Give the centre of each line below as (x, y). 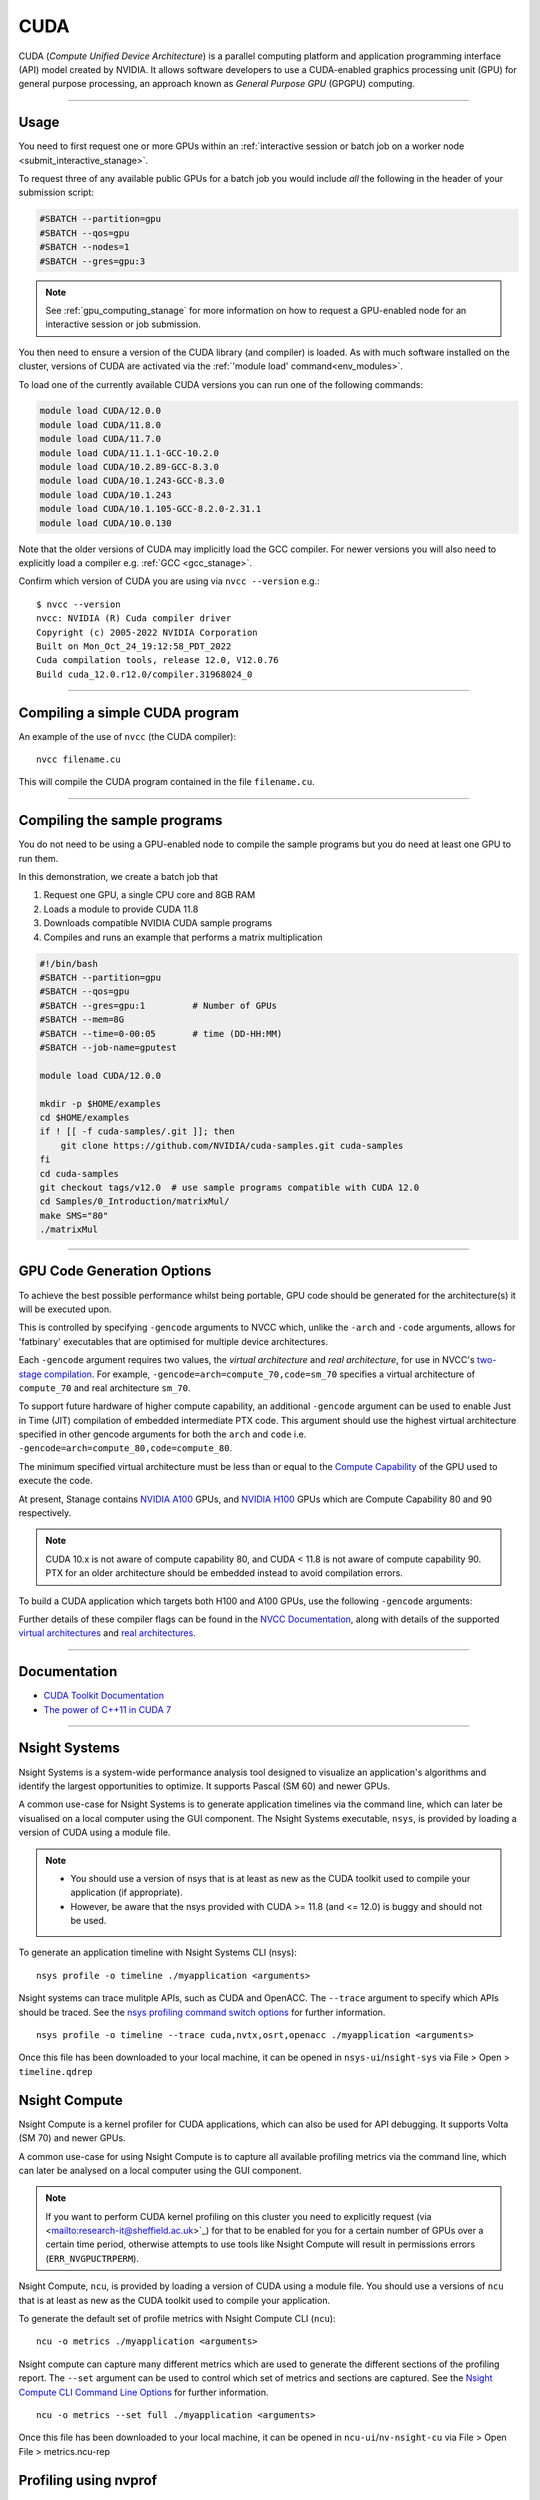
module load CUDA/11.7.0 (100, 439)
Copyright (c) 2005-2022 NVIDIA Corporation (147, 632)
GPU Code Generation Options (115, 1271)
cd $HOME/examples (84, 1117)
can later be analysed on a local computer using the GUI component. (160, 2170)
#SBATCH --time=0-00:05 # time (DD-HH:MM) (161, 1033)
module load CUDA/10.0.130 (105, 523)
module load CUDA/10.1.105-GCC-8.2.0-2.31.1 (150, 509)
